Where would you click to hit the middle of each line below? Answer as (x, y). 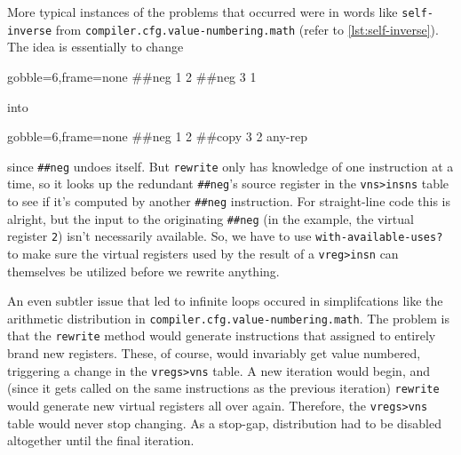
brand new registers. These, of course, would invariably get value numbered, (214, 353)
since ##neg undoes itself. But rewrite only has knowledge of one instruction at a (230, 166)
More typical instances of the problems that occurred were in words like (203, 12)
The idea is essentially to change (95, 47)
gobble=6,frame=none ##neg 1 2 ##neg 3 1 (132, 76)
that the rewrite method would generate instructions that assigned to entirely (222, 335)
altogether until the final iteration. (101, 440)
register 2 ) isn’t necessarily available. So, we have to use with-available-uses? (225, 236)
